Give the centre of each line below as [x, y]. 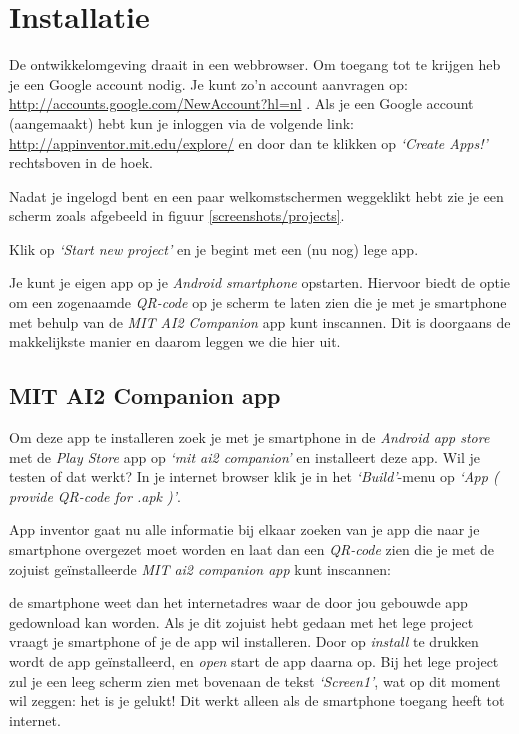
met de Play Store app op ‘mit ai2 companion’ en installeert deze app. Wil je [244, 456]
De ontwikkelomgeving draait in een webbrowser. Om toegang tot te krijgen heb [255, 64]
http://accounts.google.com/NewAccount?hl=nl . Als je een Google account [241, 103]
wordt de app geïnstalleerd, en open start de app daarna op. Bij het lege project [254, 660]
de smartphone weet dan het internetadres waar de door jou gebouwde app [238, 602]
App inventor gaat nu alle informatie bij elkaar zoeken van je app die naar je [244, 529]
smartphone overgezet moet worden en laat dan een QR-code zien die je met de [252, 549]
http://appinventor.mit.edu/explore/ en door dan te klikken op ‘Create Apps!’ [248, 142]
